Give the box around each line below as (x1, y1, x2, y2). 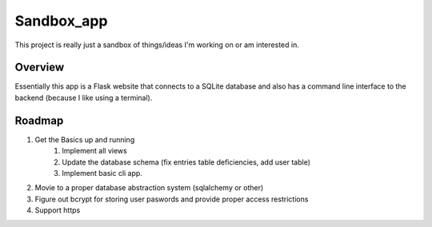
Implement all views (62, 146, 127, 156)
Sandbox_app (14, 12, 108, 30)
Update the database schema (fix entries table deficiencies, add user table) (62, 157, 311, 167)
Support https (34, 205, 81, 215)
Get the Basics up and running (34, 134, 135, 144)
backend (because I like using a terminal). (14, 93, 153, 102)
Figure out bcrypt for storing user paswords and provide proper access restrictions (34, 194, 309, 204)
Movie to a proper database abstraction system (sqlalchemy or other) (34, 183, 264, 193)
